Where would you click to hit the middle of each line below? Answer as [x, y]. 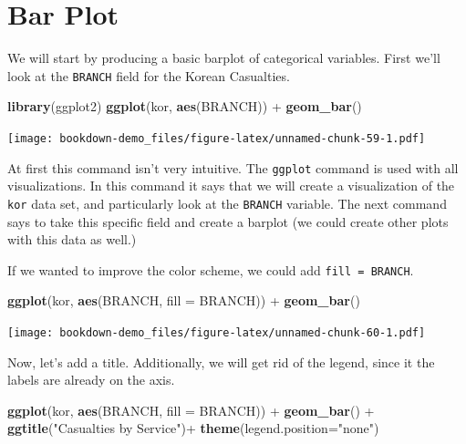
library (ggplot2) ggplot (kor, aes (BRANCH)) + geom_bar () [185, 106]
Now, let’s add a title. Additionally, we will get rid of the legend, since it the [221, 361]
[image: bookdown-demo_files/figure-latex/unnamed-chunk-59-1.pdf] [217, 138]
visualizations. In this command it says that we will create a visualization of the [231, 186]
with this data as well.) [72, 239]
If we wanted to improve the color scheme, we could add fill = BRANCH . [211, 269]
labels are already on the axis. [91, 380]
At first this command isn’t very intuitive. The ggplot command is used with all [233, 167]
